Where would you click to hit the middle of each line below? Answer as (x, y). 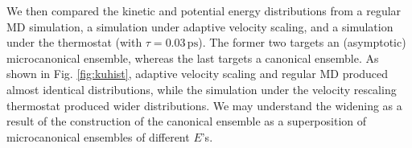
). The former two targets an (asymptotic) (302, 42)
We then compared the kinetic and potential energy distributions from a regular (204, 10)
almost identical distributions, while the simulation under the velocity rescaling (202, 89)
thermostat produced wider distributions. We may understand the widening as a (204, 105)
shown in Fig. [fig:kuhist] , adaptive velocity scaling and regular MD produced (198, 74)
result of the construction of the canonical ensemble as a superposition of (187, 121)
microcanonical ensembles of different (98, 136)
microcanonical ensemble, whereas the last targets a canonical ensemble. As (193, 58)
